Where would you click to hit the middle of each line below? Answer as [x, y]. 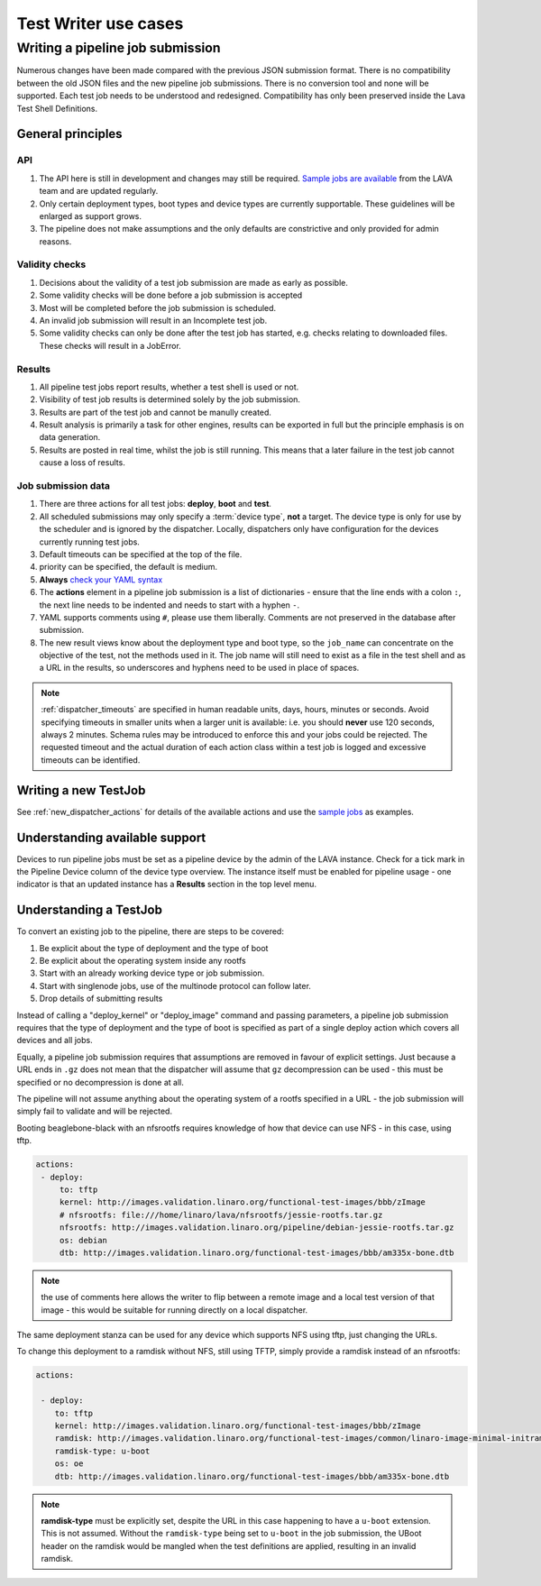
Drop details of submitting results [101, 999]
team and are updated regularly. [99, 191]
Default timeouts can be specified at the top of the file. [141, 554]
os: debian [83, 1240]
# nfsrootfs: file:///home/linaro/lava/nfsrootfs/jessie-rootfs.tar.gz [221, 1215]
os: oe [69, 1464]
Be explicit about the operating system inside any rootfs [143, 961]
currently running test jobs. [89, 542]
